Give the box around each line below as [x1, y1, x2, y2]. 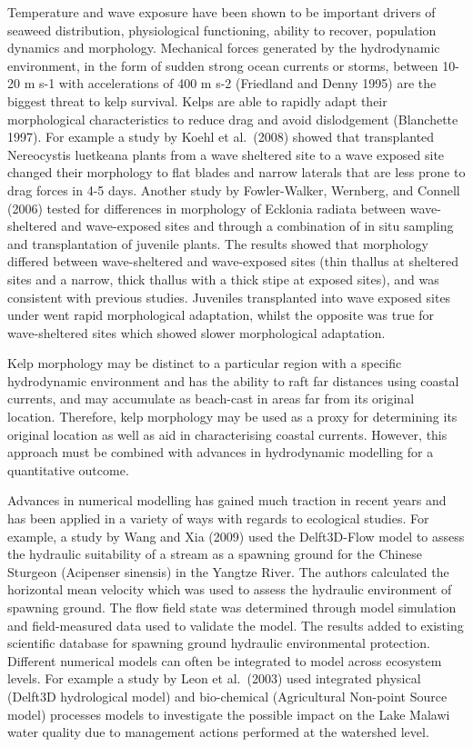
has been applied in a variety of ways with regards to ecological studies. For [7, 509, 429, 528]
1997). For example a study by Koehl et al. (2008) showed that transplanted [7, 127, 435, 146]
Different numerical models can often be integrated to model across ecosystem [7, 651, 442, 670]
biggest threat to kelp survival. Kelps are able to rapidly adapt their [7, 91, 387, 110]
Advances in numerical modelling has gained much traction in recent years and [7, 491, 447, 510]
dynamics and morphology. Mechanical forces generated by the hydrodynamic [7, 38, 440, 57]
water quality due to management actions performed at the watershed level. [7, 722, 429, 742]
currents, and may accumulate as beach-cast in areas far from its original [7, 389, 415, 408]
